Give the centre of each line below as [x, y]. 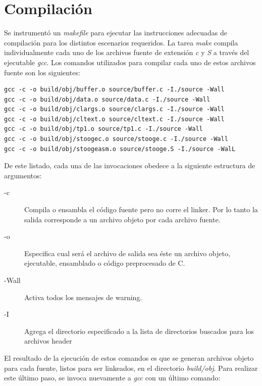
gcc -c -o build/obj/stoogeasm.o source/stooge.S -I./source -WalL [120, 149]
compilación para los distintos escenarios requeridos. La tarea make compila [121, 42]
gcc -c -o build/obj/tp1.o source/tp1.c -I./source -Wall [103, 129]
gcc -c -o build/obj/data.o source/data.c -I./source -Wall [107, 99]
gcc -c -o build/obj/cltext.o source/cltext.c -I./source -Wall [114, 119]
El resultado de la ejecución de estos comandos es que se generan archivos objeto [129, 357]
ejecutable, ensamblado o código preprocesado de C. [105, 263]
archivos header [48, 341]
